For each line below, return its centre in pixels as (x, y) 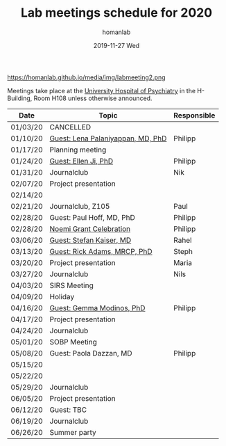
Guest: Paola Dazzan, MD (91, 353)
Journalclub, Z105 (80, 206)
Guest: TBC (68, 410)
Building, (20, 98)
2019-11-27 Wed (116, 45)
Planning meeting (78, 150)
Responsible (194, 115)
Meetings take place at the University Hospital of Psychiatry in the (102, 90)
